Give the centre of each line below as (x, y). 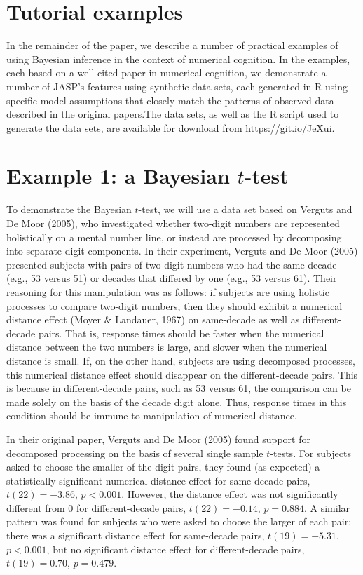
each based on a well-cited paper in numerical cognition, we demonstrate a (166, 73)
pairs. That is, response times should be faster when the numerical (181, 333)
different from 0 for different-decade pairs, (96, 507)
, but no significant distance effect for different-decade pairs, (176, 549)
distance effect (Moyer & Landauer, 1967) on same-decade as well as (153, 319)
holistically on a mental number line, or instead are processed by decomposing (174, 237)
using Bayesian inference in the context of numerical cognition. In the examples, (178, 59)
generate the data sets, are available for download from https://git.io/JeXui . (171, 127)
